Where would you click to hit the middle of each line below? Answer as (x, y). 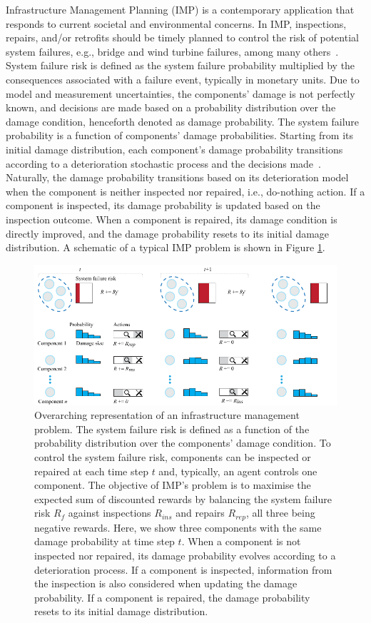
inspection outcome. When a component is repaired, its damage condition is (172, 219)
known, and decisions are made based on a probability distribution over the (171, 107)
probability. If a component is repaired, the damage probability (172, 597)
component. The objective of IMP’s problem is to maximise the (173, 485)
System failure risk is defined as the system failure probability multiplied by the (181, 65)
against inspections (110, 513)
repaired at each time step (91, 471)
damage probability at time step (105, 541)
